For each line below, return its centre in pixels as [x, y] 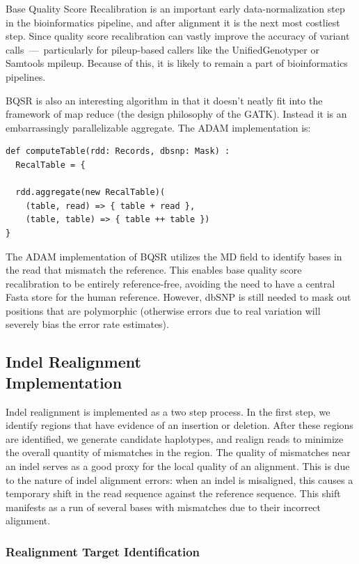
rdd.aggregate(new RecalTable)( [90, 193]
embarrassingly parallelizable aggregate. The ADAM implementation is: [158, 127]
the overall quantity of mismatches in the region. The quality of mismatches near [178, 452]
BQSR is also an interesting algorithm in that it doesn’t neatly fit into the [164, 100]
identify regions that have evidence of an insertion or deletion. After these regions [179, 425]
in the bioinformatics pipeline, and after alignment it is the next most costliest [173, 22]
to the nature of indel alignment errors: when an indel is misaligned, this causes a [179, 479]
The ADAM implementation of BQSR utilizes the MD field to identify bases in [174, 256]
